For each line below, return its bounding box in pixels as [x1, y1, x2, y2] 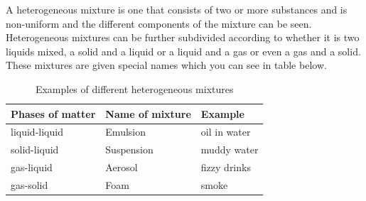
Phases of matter [11, 106, 96, 121]
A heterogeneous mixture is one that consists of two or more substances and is [6, 2, 348, 16]
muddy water [200, 142, 259, 157]
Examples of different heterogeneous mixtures [35, 81, 234, 96]
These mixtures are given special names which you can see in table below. [6, 58, 327, 72]
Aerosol [105, 160, 138, 175]
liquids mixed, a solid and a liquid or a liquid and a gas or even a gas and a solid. [6, 43, 361, 58]
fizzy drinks [200, 160, 251, 175]
